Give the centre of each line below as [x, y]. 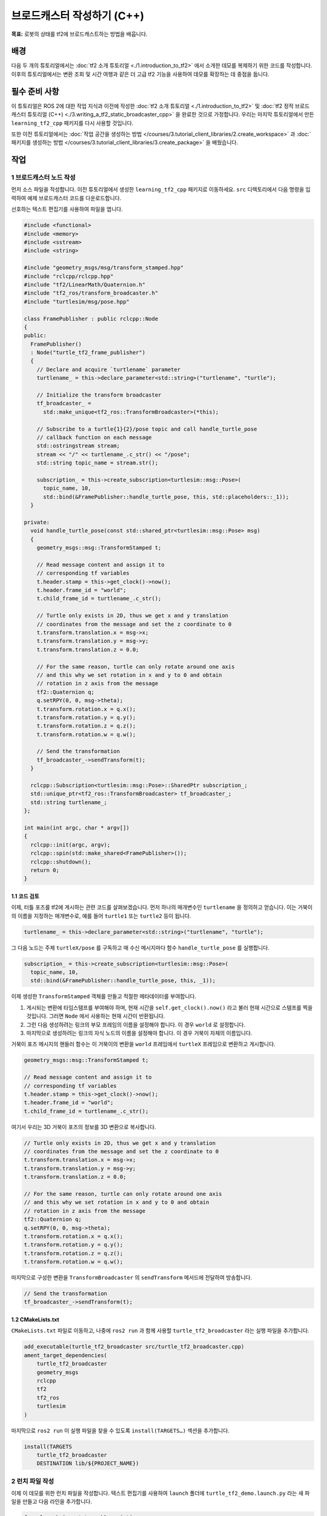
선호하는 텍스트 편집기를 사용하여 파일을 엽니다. [67, 209]
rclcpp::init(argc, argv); [71, 845]
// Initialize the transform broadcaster [99, 395]
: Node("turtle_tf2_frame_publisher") [88, 353]
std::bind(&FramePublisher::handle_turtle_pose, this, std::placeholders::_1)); [166, 497]
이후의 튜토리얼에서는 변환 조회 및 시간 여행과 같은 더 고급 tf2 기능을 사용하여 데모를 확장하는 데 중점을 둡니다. [140, 74]
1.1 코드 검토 [25, 896]
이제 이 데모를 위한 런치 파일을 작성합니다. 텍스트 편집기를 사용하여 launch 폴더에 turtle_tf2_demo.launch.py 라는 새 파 [160, 1493]
